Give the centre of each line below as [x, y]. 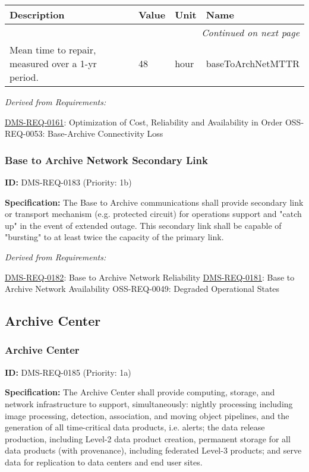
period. [24, 77]
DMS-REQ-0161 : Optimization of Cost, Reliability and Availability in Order [144, 122]
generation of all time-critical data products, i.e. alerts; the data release [135, 427]
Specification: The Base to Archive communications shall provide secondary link [154, 202]
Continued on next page [250, 32]
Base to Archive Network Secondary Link [106, 160]
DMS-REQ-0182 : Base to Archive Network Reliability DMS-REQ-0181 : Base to [150, 277]
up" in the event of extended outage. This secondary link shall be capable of [143, 225]
